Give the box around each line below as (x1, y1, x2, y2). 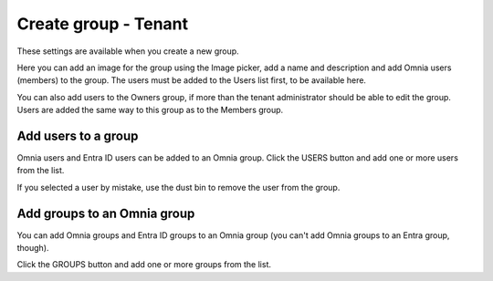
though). (16, 243, 49, 254)
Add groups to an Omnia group (16, 205, 195, 221)
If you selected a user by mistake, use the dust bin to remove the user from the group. (16, 182, 341, 193)
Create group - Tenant (16, 14, 189, 34)
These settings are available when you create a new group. (16, 46, 239, 57)
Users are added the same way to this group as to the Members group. (16, 105, 284, 116)
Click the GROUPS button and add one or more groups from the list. (16, 259, 272, 270)
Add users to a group (16, 128, 139, 143)
